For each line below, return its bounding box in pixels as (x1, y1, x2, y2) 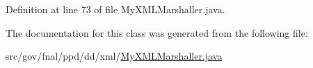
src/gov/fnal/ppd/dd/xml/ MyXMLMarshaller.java (6, 49, 223, 63)
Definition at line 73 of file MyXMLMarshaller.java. (6, 2, 225, 16)
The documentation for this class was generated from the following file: (6, 25, 308, 40)
